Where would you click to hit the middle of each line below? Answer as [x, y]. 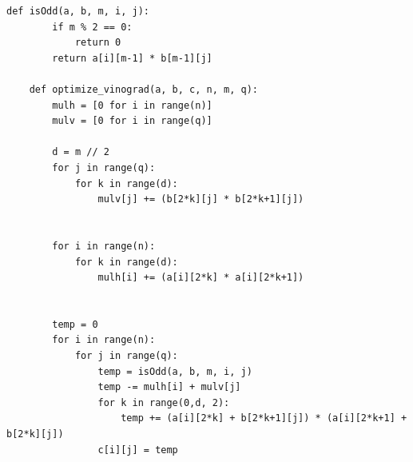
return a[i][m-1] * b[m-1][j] [132, 58]
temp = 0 [75, 324]
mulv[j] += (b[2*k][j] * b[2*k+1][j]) [201, 199]
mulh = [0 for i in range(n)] [132, 105]
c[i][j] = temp [138, 450]
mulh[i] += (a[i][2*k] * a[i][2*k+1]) [201, 278]
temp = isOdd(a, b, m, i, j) [175, 371]
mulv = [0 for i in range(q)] [132, 121]
